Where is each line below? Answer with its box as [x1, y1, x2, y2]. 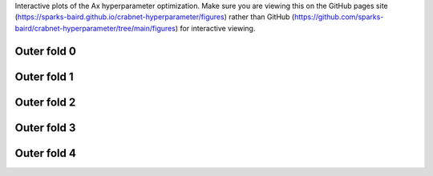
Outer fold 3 [14, 121, 76, 134]
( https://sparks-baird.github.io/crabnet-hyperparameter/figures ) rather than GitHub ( [14, 12, 295, 22]
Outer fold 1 [14, 70, 74, 83]
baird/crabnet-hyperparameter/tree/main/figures [14, 23, 176, 33]
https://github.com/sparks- [293, 12, 384, 22]
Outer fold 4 [14, 146, 76, 160]
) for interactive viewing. [175, 23, 256, 33]
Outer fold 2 [14, 95, 76, 109]
